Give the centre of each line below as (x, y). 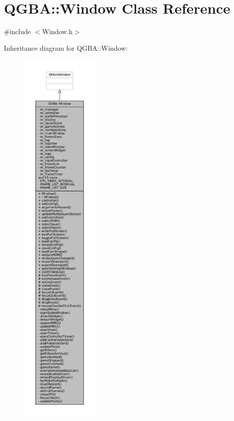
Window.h (57, 31)
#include (18, 31)
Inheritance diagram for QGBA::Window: (66, 48)
